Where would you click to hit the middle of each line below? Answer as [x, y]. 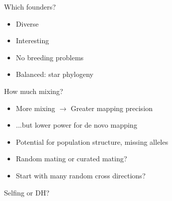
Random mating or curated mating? [71, 159]
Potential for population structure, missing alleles [92, 141]
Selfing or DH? [27, 192]
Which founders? [30, 7]
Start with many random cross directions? [81, 175]
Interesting [32, 40]
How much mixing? [34, 91]
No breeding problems [50, 57]
